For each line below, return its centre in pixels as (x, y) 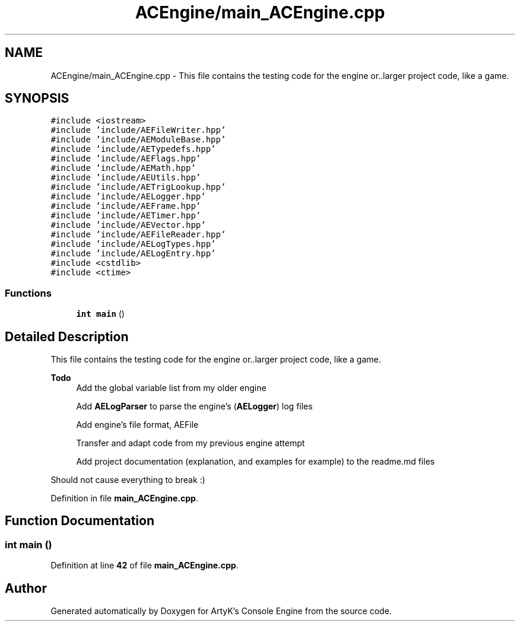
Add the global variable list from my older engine (171, 388)
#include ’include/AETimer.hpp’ (126, 216)
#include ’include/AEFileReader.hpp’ (138, 235)
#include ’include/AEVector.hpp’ (128, 225)
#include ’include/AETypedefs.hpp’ (133, 149)
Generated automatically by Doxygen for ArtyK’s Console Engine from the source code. (221, 611)
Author (26, 588)
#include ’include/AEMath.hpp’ (123, 168)
